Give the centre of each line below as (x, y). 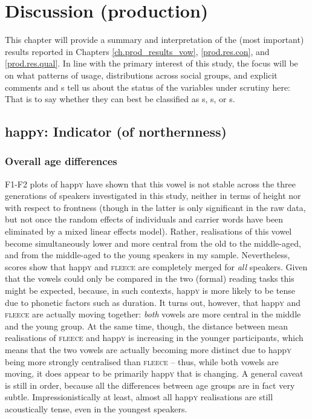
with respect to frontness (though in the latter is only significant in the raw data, (155, 207)
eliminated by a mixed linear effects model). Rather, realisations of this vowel (148, 231)
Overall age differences (61, 161)
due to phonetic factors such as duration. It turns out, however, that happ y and (153, 302)
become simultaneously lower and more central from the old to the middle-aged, (153, 243)
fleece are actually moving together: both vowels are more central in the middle (153, 314)
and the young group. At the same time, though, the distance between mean (147, 326)
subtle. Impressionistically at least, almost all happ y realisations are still (139, 397)
